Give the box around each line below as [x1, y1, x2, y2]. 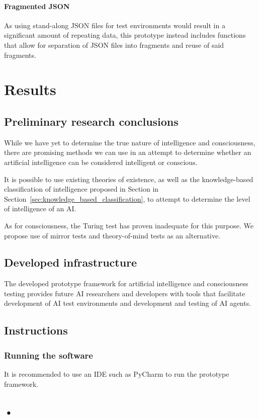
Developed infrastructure [4, 255, 137, 270]
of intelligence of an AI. [4, 203, 76, 214]
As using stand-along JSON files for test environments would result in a [4, 20, 225, 30]
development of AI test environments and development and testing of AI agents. [4, 298, 251, 308]
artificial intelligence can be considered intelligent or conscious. [4, 156, 198, 167]
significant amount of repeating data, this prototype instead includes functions [4, 30, 246, 40]
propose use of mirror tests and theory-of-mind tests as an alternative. [4, 230, 221, 240]
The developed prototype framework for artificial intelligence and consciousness [4, 278, 248, 289]
